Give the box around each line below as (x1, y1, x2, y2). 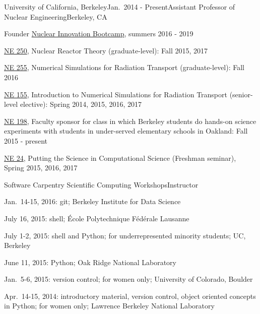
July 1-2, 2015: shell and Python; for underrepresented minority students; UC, (4, 230, 246, 240)
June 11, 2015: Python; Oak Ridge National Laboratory (4, 257, 176, 267)
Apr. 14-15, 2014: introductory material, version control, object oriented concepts (4, 290, 256, 301)
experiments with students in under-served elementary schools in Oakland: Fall (4, 125, 248, 136)
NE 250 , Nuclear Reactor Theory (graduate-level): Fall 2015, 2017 (4, 45, 208, 55)
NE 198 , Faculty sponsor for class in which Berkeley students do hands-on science (4, 115, 256, 126)
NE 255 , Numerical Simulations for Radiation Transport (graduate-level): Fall (4, 62, 244, 73)
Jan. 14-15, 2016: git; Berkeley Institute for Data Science (4, 196, 181, 207)
